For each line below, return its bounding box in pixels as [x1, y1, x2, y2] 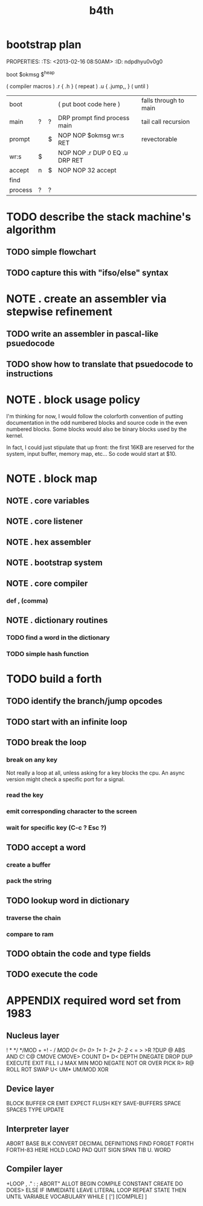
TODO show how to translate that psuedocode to [6, 359, 193, 369]
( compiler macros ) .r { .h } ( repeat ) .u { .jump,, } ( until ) [6, 83, 149, 90]
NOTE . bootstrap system [6, 558, 103, 568]
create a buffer [6, 860, 51, 869]
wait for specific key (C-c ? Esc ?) [6, 824, 107, 832]
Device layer [6, 1083, 54, 1094]
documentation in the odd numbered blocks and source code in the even [6, 419, 188, 427]
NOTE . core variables [6, 496, 89, 506]
